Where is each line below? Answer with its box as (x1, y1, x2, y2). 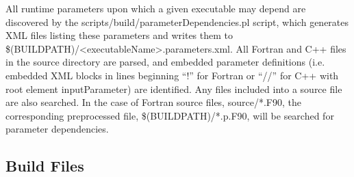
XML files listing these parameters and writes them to (5, 28, 233, 42)
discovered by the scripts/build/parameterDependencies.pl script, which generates (5, 14, 349, 29)
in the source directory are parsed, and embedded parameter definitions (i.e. (5, 55, 325, 69)
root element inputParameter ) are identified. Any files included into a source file (5, 81, 342, 96)
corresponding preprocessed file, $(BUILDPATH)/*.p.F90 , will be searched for (5, 108, 334, 122)
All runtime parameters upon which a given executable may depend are (5, 1, 306, 15)
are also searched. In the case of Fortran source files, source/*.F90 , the (5, 95, 301, 109)
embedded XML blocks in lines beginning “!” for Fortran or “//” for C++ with (5, 68, 339, 82)
